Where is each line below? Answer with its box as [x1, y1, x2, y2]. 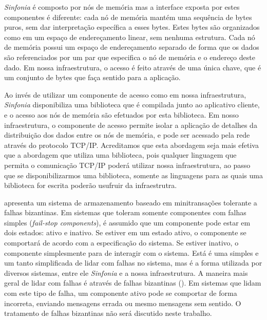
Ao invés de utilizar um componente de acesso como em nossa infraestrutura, [4, 89, 246, 100]
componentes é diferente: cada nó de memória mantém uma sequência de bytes [4, 11, 252, 22]
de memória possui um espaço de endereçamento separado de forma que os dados [4, 42, 259, 52]
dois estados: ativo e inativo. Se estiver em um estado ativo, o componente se [4, 227, 246, 238]
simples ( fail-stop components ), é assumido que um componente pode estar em [4, 217, 251, 228]
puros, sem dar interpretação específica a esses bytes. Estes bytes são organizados [4, 22, 260, 32]
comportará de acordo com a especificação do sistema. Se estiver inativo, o [4, 237, 239, 248]
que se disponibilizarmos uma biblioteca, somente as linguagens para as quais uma [4, 170, 263, 180]
